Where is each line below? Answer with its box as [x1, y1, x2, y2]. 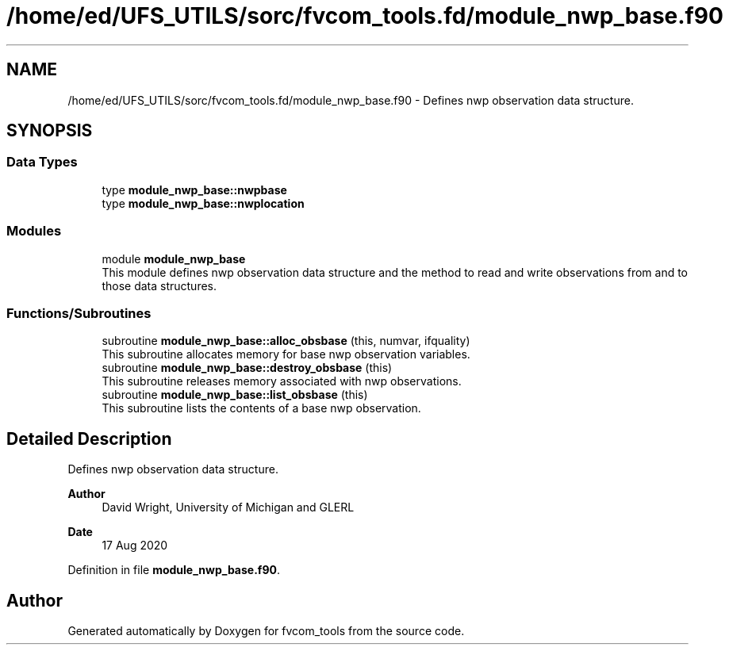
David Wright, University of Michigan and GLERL [102, 500, 355, 515]
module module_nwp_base [102, 251, 246, 266]
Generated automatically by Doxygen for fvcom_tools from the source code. [67, 624, 465, 638]
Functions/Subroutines [6, 304, 152, 321]
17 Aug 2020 [102, 538, 168, 553]
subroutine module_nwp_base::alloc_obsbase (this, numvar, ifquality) [102, 334, 470, 348]
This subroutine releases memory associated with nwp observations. [102, 374, 462, 389]
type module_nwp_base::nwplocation [102, 196, 305, 210]
